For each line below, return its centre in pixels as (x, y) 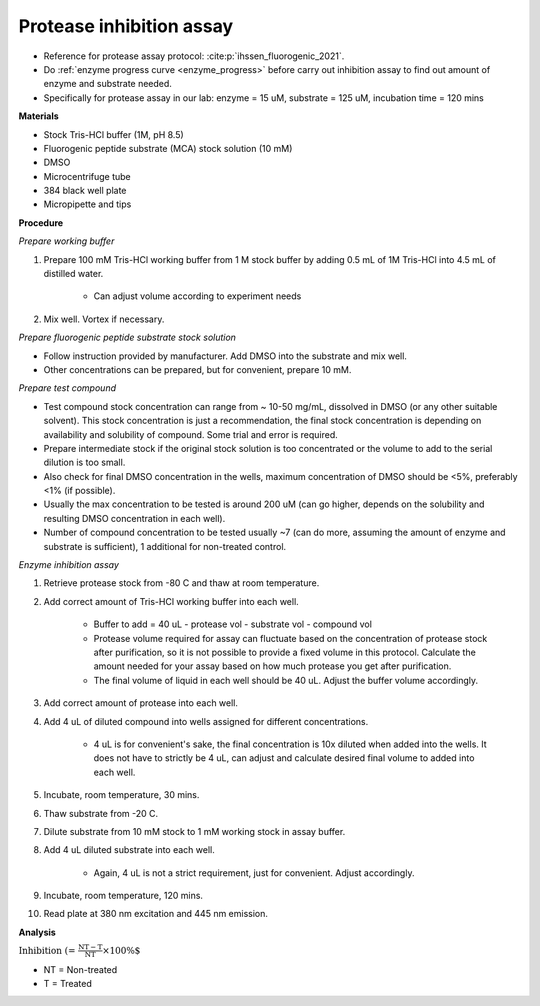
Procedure (41, 222)
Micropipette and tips (87, 204)
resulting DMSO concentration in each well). (134, 518)
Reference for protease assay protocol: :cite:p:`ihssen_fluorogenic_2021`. (194, 56)
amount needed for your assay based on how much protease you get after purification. (272, 666)
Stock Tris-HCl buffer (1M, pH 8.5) (113, 134)
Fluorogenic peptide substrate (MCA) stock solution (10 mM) (168, 148)
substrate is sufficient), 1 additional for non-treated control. (165, 546)
